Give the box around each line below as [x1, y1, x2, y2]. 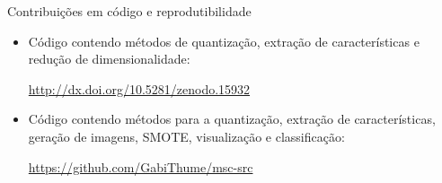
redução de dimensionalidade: [28, 49, 190, 68]
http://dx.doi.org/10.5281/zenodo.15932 [28, 79, 251, 98]
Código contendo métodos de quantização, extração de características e [28, 31, 420, 50]
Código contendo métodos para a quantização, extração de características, [28, 109, 436, 128]
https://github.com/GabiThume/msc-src [28, 157, 253, 176]
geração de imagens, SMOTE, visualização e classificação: [28, 126, 345, 145]
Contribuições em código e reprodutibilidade [7, 2, 252, 20]
